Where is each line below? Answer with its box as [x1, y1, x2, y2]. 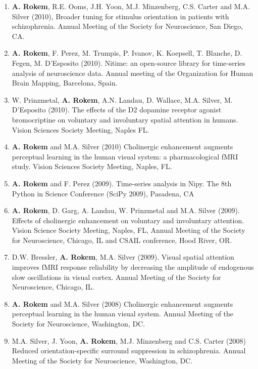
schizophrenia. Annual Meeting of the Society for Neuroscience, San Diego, [12, 21, 243, 31]
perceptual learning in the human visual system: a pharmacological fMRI [12, 151, 238, 161]
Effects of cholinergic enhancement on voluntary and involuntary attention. [12, 215, 244, 225]
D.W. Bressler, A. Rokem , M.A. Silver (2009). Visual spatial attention [12, 252, 234, 262]
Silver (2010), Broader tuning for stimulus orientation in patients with [12, 11, 229, 21]
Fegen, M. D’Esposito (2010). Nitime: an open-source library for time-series [12, 57, 245, 68]
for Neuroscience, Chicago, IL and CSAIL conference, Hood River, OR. [12, 234, 232, 245]
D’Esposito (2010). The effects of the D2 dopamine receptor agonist [12, 104, 222, 115]
